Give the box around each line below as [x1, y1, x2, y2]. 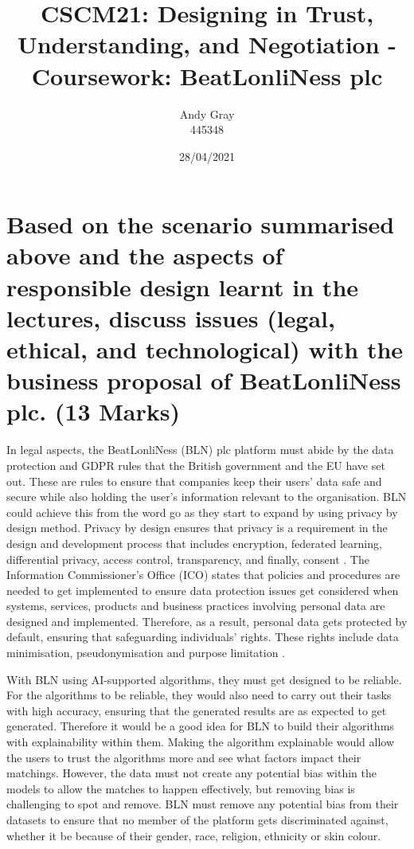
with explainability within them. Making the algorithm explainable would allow [6, 734, 395, 750]
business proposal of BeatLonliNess [6, 364, 401, 397]
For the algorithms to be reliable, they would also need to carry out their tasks [6, 687, 392, 703]
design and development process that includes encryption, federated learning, [6, 534, 382, 551]
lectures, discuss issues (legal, [6, 301, 335, 334]
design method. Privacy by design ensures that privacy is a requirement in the [6, 519, 388, 536]
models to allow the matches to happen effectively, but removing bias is [6, 780, 355, 796]
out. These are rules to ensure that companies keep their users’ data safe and [6, 472, 382, 489]
